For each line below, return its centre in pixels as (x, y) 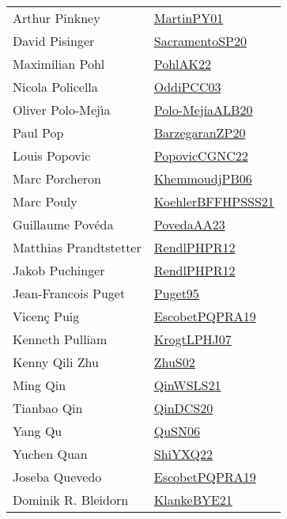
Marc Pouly (45, 201)
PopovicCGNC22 (201, 155)
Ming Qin (40, 385)
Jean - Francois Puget (69, 293)
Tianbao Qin (48, 408)
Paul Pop (38, 133)
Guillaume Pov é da (63, 224)
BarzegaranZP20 (200, 133)
